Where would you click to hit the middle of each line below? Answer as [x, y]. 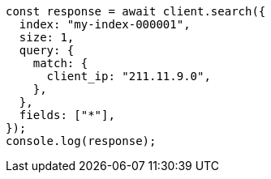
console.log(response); [81, 141]
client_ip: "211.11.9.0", [129, 76]
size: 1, [47, 37]
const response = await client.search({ [136, 11]
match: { [60, 63]
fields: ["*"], [67, 115]
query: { [47, 50]
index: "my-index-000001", [105, 24]
